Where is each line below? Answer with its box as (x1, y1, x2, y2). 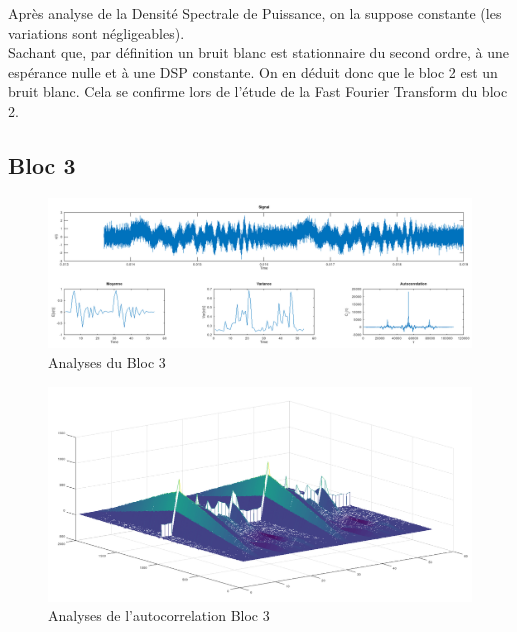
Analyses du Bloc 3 (48, 352, 166, 373)
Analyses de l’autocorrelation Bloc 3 (48, 605, 270, 626)
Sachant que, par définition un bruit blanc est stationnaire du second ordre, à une (8, 42, 509, 63)
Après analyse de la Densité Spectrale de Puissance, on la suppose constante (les (8, 3, 502, 23)
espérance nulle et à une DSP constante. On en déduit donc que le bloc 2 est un (8, 61, 498, 82)
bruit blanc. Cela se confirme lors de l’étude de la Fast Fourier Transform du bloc (8, 81, 508, 102)
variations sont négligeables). (8, 22, 185, 43)
